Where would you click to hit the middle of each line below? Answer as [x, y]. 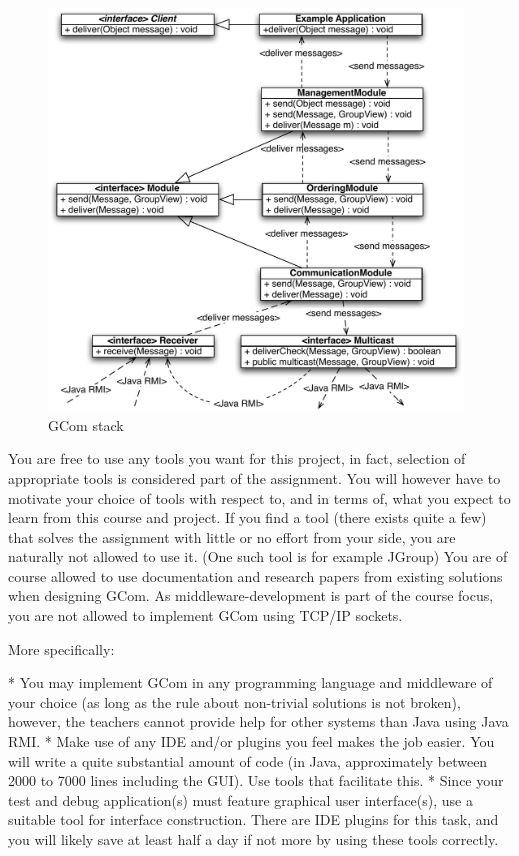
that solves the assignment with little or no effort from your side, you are [232, 536]
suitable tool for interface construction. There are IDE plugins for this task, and [253, 819]
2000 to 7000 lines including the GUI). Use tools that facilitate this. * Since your [256, 780]
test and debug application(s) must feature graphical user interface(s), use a [240, 799]
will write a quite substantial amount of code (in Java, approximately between [248, 760]
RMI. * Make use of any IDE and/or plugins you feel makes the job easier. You [251, 741]
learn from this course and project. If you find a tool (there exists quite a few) [247, 517]
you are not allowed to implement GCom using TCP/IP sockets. [205, 615]
